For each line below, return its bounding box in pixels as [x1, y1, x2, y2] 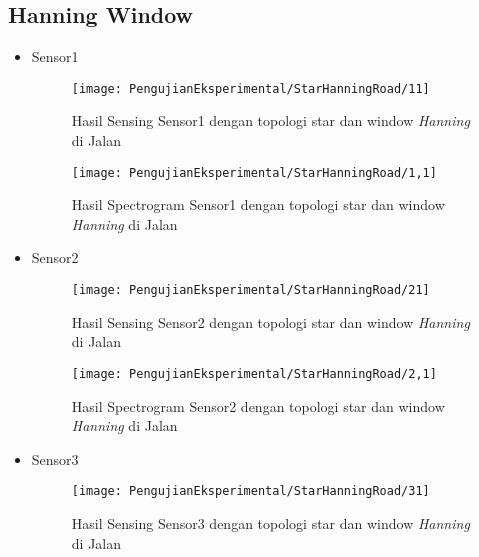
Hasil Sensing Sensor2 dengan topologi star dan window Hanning [71, 311, 470, 332]
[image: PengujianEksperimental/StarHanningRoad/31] [71, 484, 430, 499]
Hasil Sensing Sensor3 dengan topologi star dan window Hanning [71, 513, 470, 534]
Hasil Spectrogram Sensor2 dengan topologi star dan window [71, 395, 445, 416]
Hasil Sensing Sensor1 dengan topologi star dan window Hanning [71, 110, 470, 131]
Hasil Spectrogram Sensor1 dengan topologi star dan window [71, 194, 445, 215]
